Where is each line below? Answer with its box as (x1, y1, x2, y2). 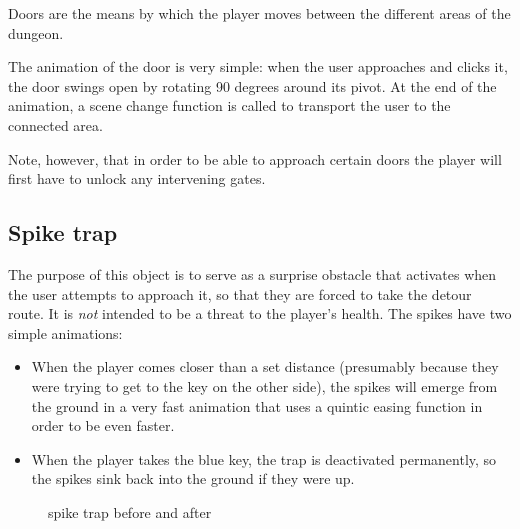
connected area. (8, 114, 103, 135)
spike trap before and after (48, 501, 212, 522)
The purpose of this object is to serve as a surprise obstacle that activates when (8, 263, 497, 284)
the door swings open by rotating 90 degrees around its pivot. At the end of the (8, 75, 497, 96)
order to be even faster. (31, 415, 175, 436)
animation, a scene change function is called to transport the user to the (8, 95, 451, 116)
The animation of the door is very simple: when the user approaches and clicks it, (8, 56, 508, 77)
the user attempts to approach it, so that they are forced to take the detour (8, 283, 472, 304)
